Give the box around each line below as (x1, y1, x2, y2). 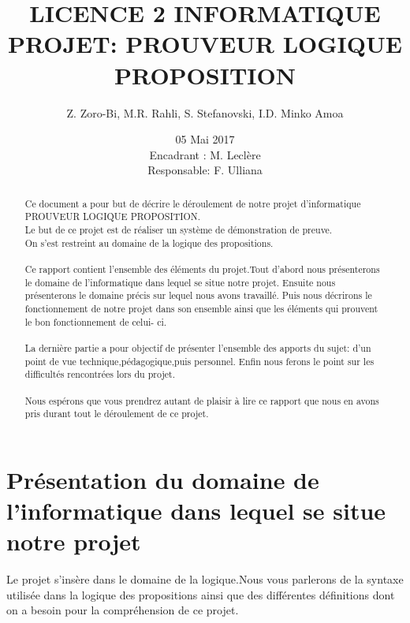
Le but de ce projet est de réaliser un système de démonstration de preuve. (24, 222, 333, 236)
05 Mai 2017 (175, 131, 235, 147)
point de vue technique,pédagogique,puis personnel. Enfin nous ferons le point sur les (24, 354, 375, 367)
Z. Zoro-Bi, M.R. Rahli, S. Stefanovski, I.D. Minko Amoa (66, 104, 344, 121)
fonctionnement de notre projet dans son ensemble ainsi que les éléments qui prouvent (24, 301, 378, 315)
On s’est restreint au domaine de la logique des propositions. (24, 236, 274, 249)
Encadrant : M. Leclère (149, 146, 261, 162)
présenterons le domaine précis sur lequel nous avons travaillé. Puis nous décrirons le (24, 289, 372, 302)
